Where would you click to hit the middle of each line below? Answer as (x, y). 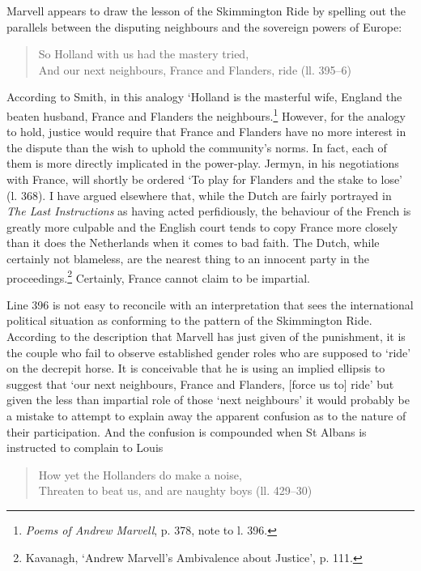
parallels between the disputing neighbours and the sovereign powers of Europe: (204, 26)
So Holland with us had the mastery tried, (144, 54)
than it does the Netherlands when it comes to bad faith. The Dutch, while (193, 243)
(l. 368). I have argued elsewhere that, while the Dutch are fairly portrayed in (199, 195)
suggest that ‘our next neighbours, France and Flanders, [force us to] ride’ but (200, 384)
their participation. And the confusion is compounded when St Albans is (187, 431)
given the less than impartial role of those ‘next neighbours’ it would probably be (208, 400)
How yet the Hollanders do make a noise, (140, 474)
